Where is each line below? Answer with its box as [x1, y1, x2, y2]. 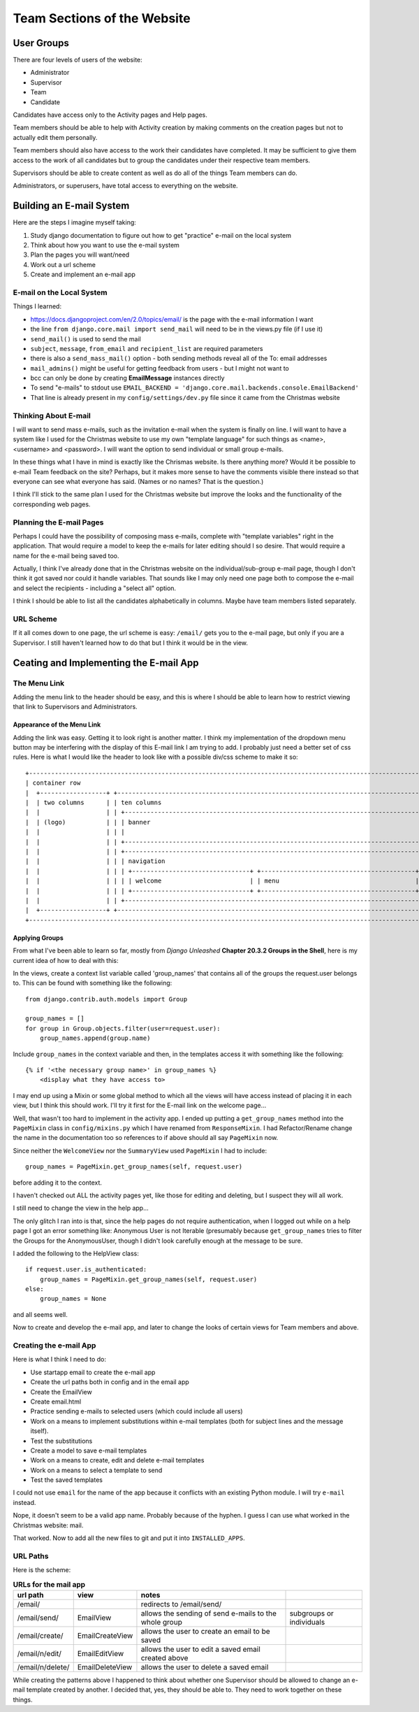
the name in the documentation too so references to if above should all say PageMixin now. [13, 1134, 279, 1142]
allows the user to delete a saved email [140, 1662, 269, 1671]
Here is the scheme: [13, 1566, 71, 1574]
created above [140, 1653, 189, 1662]
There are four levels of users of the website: [13, 56, 142, 64]
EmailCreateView [77, 1630, 133, 1640]
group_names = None [39, 1294, 107, 1303]
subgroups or [289, 1608, 335, 1618]
